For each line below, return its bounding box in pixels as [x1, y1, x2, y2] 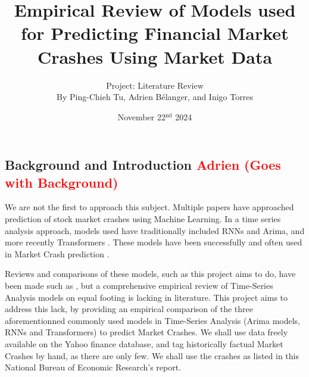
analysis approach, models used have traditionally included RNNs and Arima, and [5, 224, 305, 236]
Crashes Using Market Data [37, 44, 273, 68]
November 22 [117, 110, 166, 123]
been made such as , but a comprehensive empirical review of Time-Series [5, 279, 273, 292]
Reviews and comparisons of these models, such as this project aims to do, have [5, 267, 296, 280]
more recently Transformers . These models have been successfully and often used [5, 236, 302, 248]
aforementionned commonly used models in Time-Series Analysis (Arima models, [5, 314, 300, 326]
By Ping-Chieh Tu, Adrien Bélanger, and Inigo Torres [57, 91, 253, 103]
